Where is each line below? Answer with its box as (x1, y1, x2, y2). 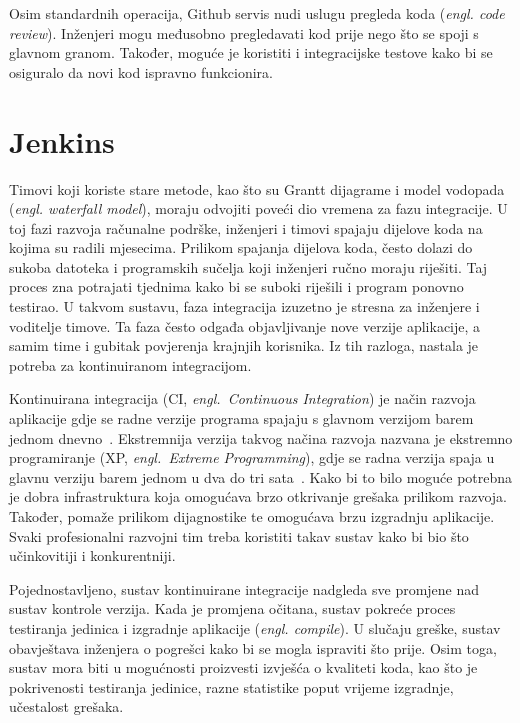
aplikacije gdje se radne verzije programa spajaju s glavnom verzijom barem (9, 408, 474, 429)
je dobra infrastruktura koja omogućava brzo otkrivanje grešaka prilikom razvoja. (9, 486, 507, 507)
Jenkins (9, 120, 115, 161)
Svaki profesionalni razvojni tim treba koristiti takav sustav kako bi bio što (9, 525, 469, 546)
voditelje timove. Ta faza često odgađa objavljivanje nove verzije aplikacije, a (9, 315, 481, 336)
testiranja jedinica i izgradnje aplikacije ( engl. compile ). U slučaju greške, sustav (9, 617, 501, 638)
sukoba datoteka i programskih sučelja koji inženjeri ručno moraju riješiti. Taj (9, 256, 488, 277)
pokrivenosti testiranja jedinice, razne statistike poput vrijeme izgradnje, (9, 676, 454, 697)
